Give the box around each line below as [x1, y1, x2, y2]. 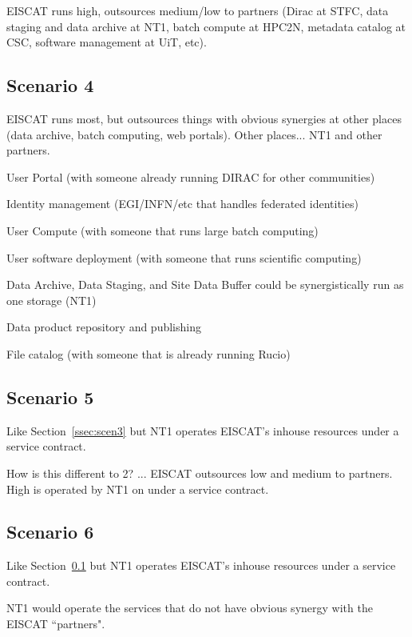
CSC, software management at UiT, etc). [6, 34, 207, 50]
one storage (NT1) [6, 291, 97, 308]
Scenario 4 [6, 73, 94, 98]
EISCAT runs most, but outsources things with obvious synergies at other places [6, 110, 402, 126]
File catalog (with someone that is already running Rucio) [6, 345, 291, 362]
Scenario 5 [6, 384, 94, 409]
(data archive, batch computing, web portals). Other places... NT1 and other [6, 126, 382, 142]
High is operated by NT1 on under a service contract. [6, 480, 269, 497]
